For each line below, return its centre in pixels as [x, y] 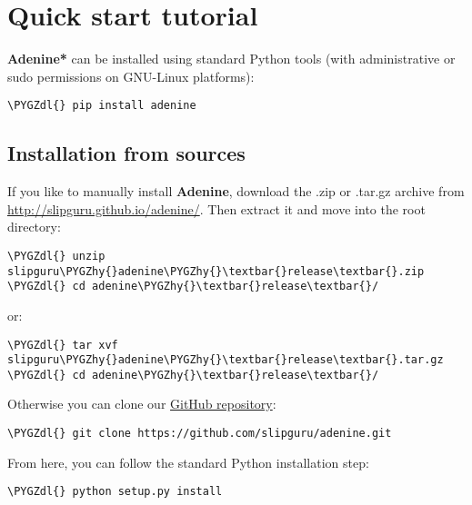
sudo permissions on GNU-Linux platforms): [131, 76]
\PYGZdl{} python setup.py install [115, 492]
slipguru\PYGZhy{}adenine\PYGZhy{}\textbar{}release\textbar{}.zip [216, 271]
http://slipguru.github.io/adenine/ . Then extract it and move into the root [216, 208]
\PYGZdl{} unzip [56, 256]
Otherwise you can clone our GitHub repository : [142, 404]
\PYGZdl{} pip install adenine [102, 106]
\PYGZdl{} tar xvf [63, 345]
